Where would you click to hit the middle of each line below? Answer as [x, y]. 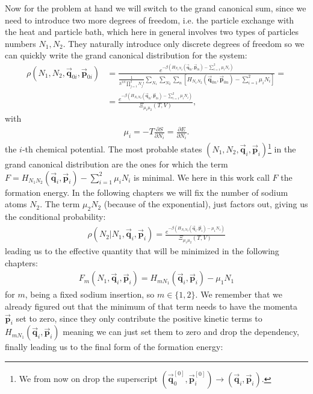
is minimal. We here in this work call [202, 177]
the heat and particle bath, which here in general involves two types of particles [152, 32]
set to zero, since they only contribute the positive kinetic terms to [139, 318]
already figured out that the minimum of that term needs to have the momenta [151, 306]
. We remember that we [239, 294]
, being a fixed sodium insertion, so [90, 294]
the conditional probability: [55, 216]
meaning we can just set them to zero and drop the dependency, [181, 332]
